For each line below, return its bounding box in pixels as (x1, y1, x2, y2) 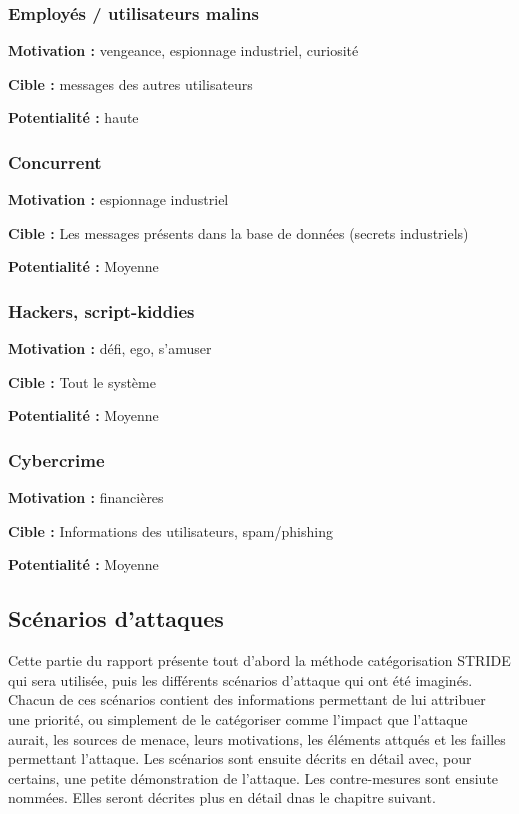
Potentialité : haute (8, 107, 139, 128)
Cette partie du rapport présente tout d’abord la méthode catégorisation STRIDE (8, 650, 511, 671)
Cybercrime (8, 447, 105, 472)
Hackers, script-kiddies (8, 298, 195, 323)
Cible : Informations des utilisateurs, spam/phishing (8, 520, 333, 541)
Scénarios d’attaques (8, 603, 224, 634)
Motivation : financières (8, 487, 164, 508)
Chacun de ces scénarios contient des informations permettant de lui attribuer (8, 689, 486, 710)
